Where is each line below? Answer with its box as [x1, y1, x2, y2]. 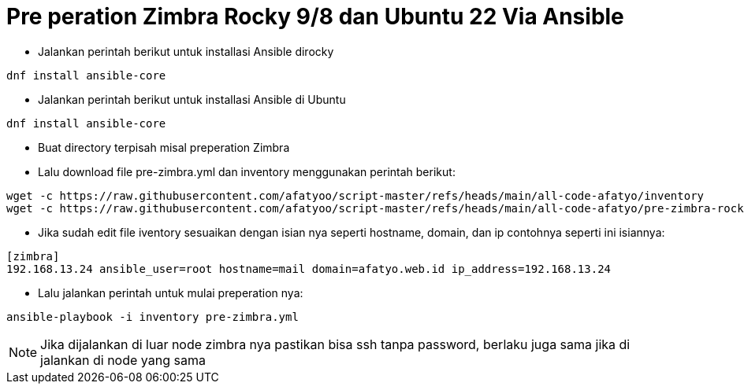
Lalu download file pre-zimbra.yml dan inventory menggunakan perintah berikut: [38, 164, 456, 178]
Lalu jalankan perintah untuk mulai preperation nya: [38, 285, 303, 300]
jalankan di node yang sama [40, 351, 206, 368]
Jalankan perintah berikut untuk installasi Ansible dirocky [38, 44, 334, 58]
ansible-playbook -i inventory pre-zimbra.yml [6, 310, 299, 323]
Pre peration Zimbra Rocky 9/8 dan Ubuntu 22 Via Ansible [6, 3, 624, 30]
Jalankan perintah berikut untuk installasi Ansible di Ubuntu [38, 92, 346, 106]
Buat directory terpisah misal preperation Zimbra [38, 140, 290, 154]
